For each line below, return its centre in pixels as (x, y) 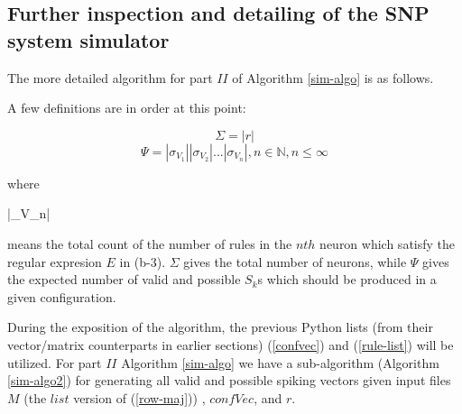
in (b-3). (143, 261)
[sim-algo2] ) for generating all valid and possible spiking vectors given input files (229, 380)
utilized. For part (55, 362)
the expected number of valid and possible (124, 279)
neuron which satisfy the (388, 243)
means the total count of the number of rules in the (150, 243)
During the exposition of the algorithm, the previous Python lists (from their (220, 327)
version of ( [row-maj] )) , (139, 397)
